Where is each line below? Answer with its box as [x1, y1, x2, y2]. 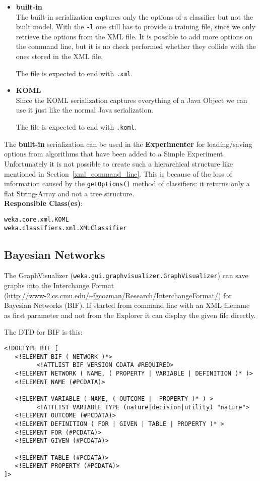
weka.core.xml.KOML [4, 216, 69, 223]
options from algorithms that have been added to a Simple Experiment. [4, 148, 225, 159]
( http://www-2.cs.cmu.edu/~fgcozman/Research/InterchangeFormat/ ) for [4, 290, 232, 300]
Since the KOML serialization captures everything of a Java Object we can [16, 94, 247, 105]
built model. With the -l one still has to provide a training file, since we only [16, 21, 255, 32]
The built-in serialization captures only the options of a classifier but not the [16, 11, 253, 22]
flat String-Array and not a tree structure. [4, 188, 135, 198]
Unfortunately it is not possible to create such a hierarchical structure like [4, 158, 233, 169]
